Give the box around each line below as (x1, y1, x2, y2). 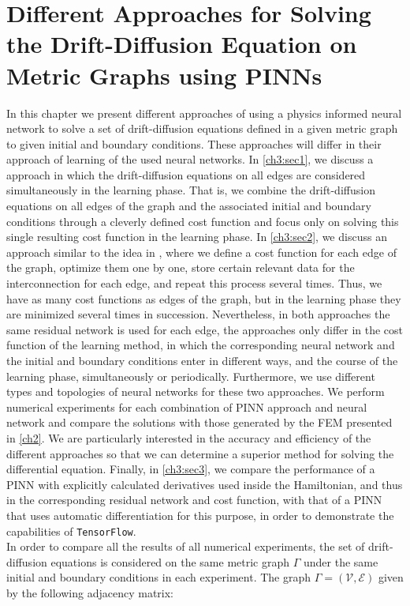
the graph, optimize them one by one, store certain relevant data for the (6, 259, 355, 276)
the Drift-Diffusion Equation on (6, 28, 357, 60)
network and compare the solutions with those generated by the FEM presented (6, 414, 393, 431)
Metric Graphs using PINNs (6, 58, 322, 91)
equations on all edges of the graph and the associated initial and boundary (6, 198, 371, 214)
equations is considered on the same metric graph (50, 553, 290, 570)
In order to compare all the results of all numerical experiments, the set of (6, 538, 365, 555)
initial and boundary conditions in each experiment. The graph (6, 569, 311, 585)
